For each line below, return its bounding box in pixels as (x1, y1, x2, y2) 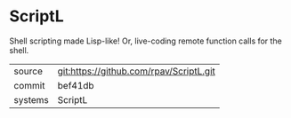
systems (13, 93, 49, 106)
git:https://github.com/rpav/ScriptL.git (57, 65, 216, 77)
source (13, 65, 43, 77)
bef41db (57, 79, 95, 91)
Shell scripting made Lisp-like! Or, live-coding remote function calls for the (9, 35, 282, 46)
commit (13, 79, 45, 91)
